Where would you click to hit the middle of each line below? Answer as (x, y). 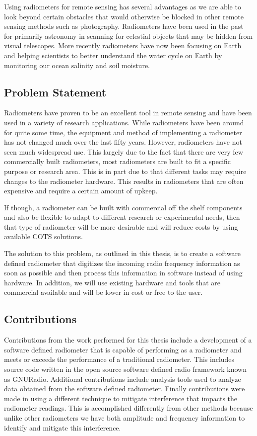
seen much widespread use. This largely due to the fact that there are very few (124, 151)
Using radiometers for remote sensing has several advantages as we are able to (123, 6)
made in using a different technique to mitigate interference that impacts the (121, 398)
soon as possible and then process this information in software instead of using (123, 273)
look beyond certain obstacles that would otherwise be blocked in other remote (124, 16)
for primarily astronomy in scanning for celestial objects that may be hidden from (128, 36)
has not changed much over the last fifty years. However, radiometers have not (123, 142)
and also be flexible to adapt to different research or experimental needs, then (122, 217)
